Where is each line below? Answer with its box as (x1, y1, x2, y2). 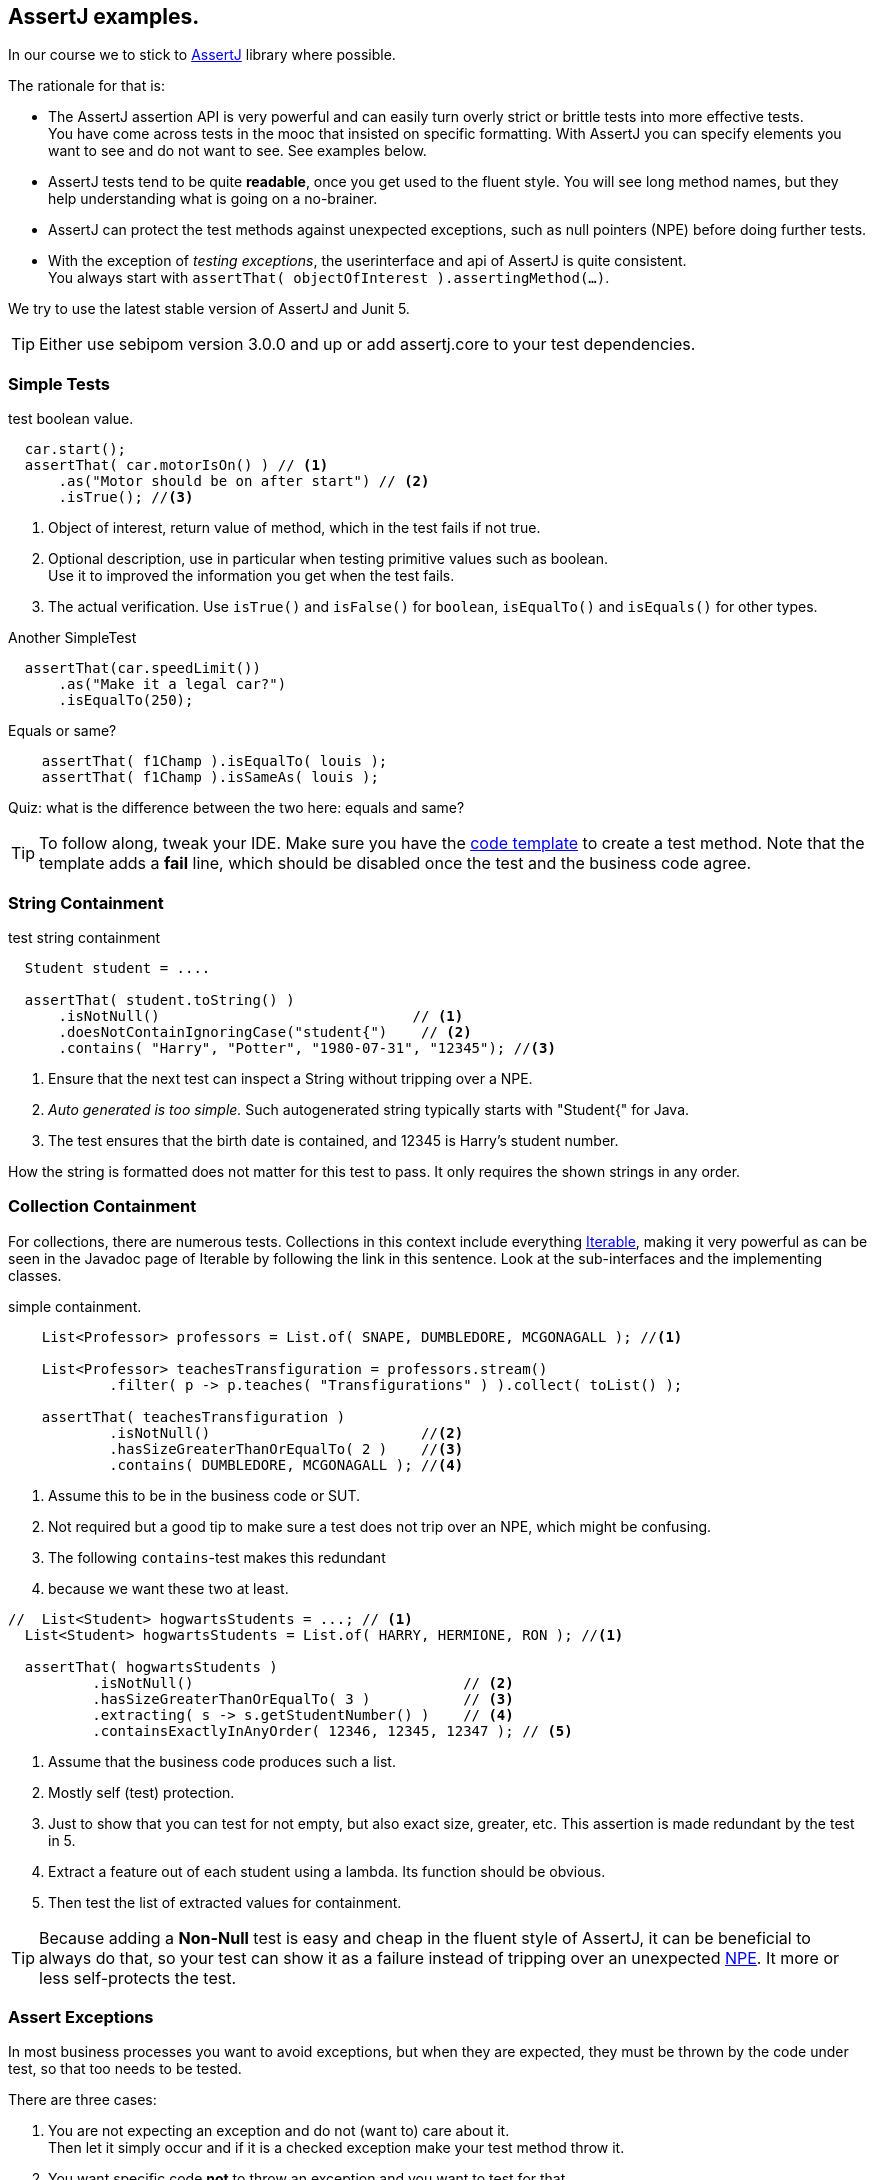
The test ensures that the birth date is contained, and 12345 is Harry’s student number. (48, 1131, 619, 1149)
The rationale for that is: (8, 77, 165, 95)
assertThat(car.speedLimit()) (24, 660, 261, 677)
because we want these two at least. (48, 1579, 289, 1597)
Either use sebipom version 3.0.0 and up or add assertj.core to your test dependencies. (39, 334, 696, 355)
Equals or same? (8, 722, 117, 740)
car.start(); (24, 441, 127, 458)
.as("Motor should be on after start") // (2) (58, 473, 430, 490)
